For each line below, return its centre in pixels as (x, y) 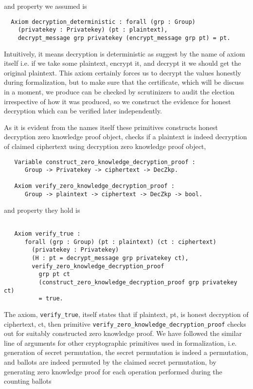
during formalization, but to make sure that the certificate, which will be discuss (124, 82)
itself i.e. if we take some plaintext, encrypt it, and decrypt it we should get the (123, 63)
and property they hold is (42, 210)
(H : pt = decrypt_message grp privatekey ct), (110, 258)
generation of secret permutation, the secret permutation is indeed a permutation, (126, 352)
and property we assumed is (45, 6)
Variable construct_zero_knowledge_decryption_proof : (105, 162)
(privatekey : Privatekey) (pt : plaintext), (93, 30)
